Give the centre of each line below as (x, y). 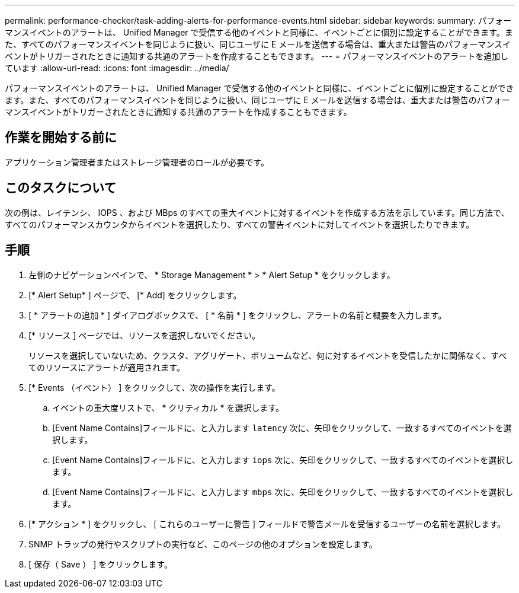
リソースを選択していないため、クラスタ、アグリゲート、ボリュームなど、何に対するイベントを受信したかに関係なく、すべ (268, 355)
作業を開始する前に (61, 138)
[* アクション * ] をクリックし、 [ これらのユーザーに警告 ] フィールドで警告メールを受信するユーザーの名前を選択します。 (267, 524)
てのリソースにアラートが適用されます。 (107, 367)
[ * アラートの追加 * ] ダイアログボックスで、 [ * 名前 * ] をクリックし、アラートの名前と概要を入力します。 (238, 315)
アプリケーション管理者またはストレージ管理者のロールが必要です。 (137, 162)
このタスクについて (61, 188)
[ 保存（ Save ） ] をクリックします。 (100, 564)
